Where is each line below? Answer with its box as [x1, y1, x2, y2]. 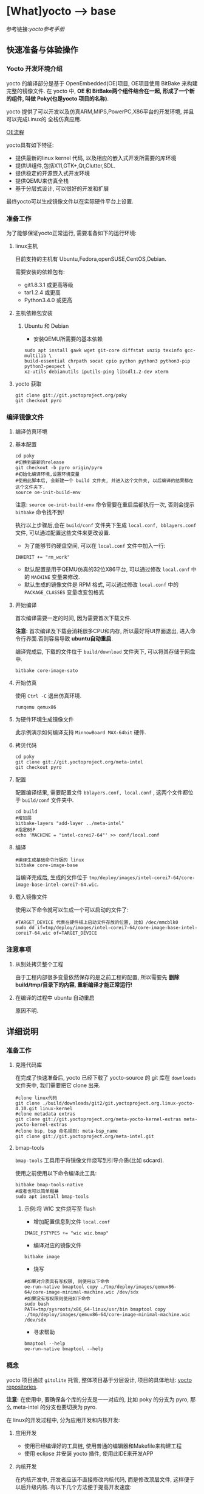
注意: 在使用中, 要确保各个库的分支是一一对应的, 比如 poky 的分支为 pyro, [6, 1395, 189, 1403]
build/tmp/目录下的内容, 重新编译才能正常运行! [15, 981, 132, 988]
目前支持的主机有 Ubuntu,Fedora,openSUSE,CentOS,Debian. [15, 255, 167, 263]
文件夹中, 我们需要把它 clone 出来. [15, 1082, 101, 1089]
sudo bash [24, 1301, 50, 1308]
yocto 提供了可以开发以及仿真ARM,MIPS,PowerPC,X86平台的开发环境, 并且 [6, 108, 194, 115]
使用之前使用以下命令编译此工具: [15, 1170, 97, 1177]
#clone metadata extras [15, 1111, 76, 1117]
